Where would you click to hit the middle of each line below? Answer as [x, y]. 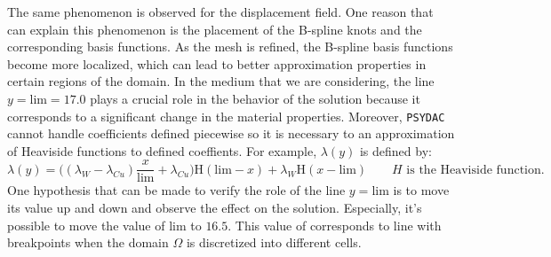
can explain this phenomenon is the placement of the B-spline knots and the [215, 29]
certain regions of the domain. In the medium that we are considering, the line [221, 81]
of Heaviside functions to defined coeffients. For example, [162, 150]
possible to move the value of [86, 225]
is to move [421, 190]
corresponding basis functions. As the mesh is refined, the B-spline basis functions [230, 47]
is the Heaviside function [474, 170]
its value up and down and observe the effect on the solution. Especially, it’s [215, 208]
